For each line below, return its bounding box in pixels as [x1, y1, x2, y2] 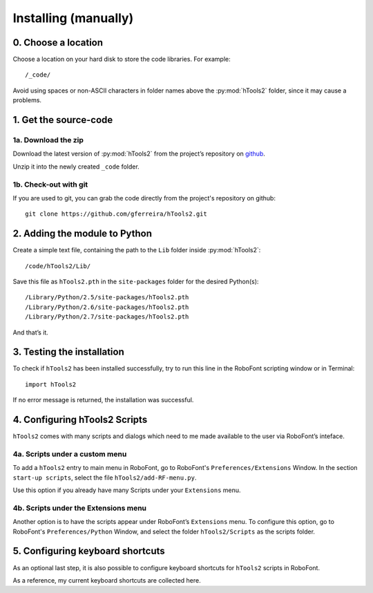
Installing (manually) [12, 10, 134, 26]
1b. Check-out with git [12, 180, 88, 189]
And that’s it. [12, 328, 48, 337]
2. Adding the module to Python [12, 228, 152, 240]
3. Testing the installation [12, 346, 124, 358]
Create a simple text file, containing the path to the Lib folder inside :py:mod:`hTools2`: [12, 246, 261, 254]
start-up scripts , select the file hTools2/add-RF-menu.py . [12, 473, 197, 482]
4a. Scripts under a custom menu [12, 449, 127, 459]
